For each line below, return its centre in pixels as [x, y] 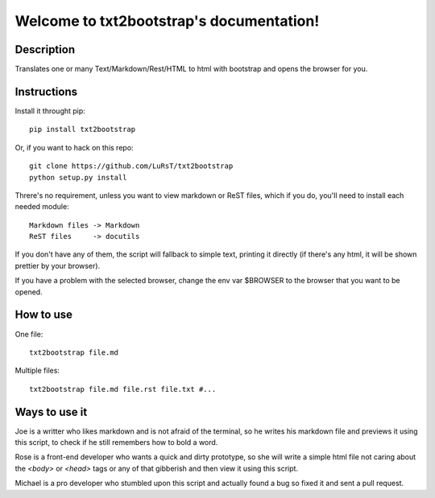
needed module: [42, 207]
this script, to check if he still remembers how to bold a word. [116, 442]
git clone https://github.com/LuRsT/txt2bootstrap [131, 166]
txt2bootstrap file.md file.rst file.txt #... [123, 389]
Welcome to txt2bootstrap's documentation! [167, 21]
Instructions [46, 91]
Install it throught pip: [50, 111]
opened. [29, 292]
